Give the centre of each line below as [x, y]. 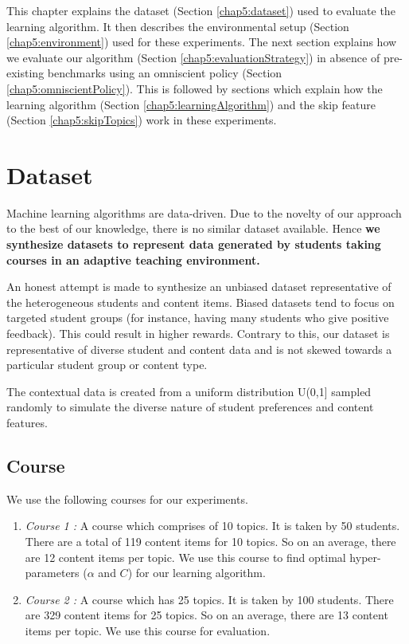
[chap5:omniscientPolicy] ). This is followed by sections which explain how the [195, 88]
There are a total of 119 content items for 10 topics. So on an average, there [210, 541]
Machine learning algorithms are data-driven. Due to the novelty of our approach [204, 212]
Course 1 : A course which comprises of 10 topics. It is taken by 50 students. [212, 526]
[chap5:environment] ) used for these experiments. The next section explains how [202, 42]
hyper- [365, 557]
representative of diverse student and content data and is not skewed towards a [199, 349]
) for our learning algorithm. [197, 573]
